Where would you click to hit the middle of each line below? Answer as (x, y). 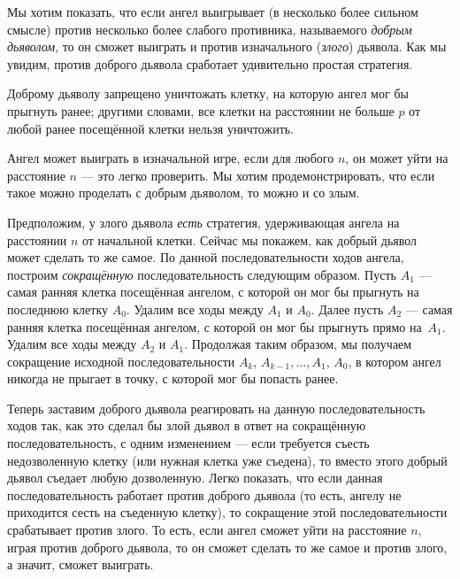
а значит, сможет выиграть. (80, 564)
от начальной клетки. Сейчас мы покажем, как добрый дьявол (249, 239)
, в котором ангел (395, 361)
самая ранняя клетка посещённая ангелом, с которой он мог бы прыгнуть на (213, 292)
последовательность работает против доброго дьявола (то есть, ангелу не (204, 494)
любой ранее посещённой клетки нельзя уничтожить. (151, 128)
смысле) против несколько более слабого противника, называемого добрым (210, 29)
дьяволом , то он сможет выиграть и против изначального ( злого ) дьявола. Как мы (227, 46)
